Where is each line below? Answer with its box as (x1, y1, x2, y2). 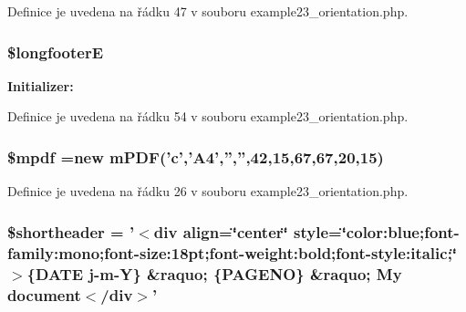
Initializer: (7, 76, 74, 95)
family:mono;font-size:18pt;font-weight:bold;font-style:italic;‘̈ (7, 241, 458, 264)
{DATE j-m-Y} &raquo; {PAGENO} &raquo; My (26, 262, 402, 285)
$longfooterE (7, 40, 104, 63)
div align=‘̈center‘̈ (153, 220, 288, 243)
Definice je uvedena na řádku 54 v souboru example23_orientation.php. (7, 107, 409, 126)
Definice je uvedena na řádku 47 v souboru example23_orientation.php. (7, 2, 409, 20)
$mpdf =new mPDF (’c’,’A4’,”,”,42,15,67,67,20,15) (7, 145, 384, 168)
